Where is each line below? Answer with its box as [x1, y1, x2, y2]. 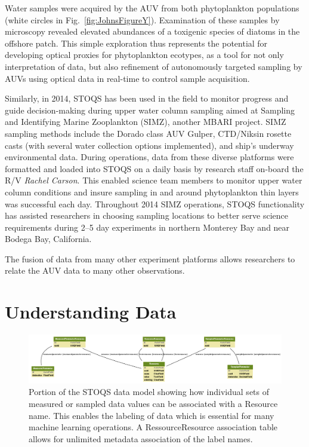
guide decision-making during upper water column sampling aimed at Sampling [5, 103, 295, 116]
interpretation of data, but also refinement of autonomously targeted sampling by [5, 60, 302, 72]
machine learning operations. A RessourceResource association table [29, 421, 278, 433]
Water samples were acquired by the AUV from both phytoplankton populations [5, 2, 299, 14]
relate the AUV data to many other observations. [5, 264, 185, 277]
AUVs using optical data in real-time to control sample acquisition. [5, 72, 250, 84]
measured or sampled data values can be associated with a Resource [29, 397, 278, 409]
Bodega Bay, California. [5, 232, 92, 245]
